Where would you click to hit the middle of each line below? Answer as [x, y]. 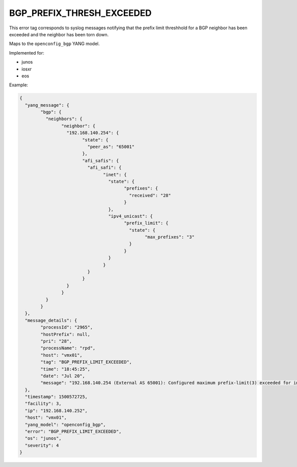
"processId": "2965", [67, 327]
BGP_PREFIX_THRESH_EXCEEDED [80, 13]
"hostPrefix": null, [65, 334]
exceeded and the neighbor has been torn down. [59, 34]
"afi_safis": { [100, 161]
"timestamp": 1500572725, [56, 397]
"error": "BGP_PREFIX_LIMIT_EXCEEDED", [73, 432]
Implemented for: [27, 53]
